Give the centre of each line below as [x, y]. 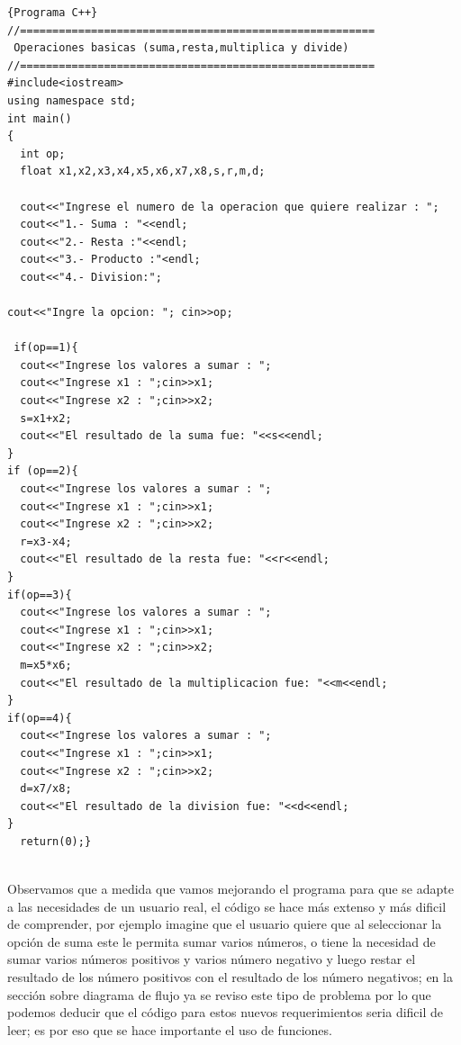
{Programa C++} [53, 13]
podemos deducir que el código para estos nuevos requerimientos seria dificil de [226, 1012]
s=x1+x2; [46, 418]
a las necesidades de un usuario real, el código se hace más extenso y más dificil [227, 906]
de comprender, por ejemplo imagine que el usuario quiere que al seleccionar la [225, 924]
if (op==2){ [43, 471]
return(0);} [56, 841]
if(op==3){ [40, 595]
